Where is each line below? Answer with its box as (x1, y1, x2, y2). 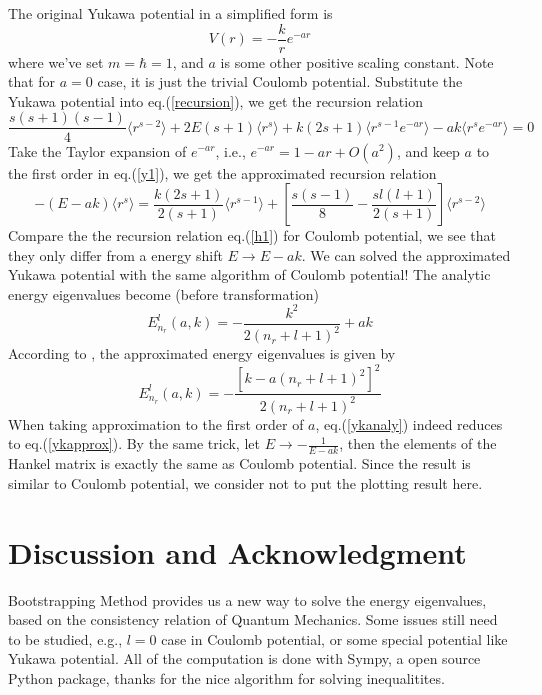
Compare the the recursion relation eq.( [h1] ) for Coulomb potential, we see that (8, 225, 497, 246)
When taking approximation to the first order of (8, 413, 304, 434)
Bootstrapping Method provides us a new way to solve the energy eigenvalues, (8, 589, 487, 610)
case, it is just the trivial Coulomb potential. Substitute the (97, 71, 463, 92)
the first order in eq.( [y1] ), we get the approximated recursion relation (8, 162, 437, 183)
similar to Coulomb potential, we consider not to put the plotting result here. (8, 472, 483, 493)
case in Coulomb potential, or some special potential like (161, 628, 508, 649)
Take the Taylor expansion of (8, 140, 187, 161)
